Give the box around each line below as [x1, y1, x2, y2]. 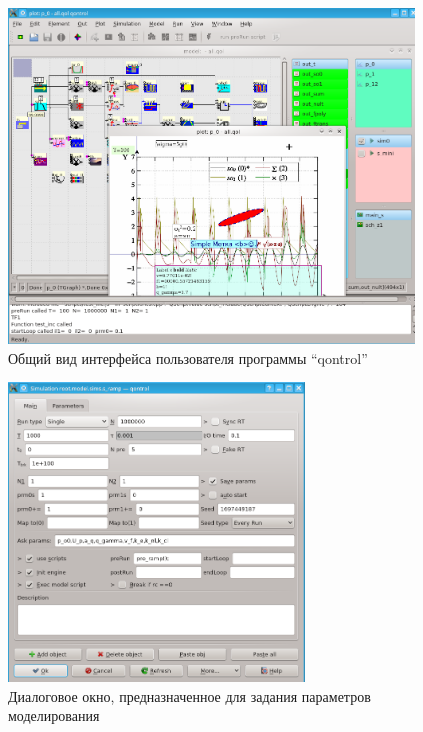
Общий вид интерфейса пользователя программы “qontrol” [8, 347, 368, 368]
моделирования [8, 705, 100, 726]
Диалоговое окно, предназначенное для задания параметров [8, 685, 371, 706]
